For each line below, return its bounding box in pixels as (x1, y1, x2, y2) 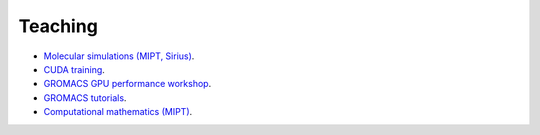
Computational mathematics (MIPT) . (43, 106, 193, 118)
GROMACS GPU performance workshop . (43, 78, 212, 90)
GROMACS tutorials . (43, 91, 127, 104)
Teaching (18, 15, 99, 37)
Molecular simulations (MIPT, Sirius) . (43, 50, 195, 62)
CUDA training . (43, 63, 105, 75)
